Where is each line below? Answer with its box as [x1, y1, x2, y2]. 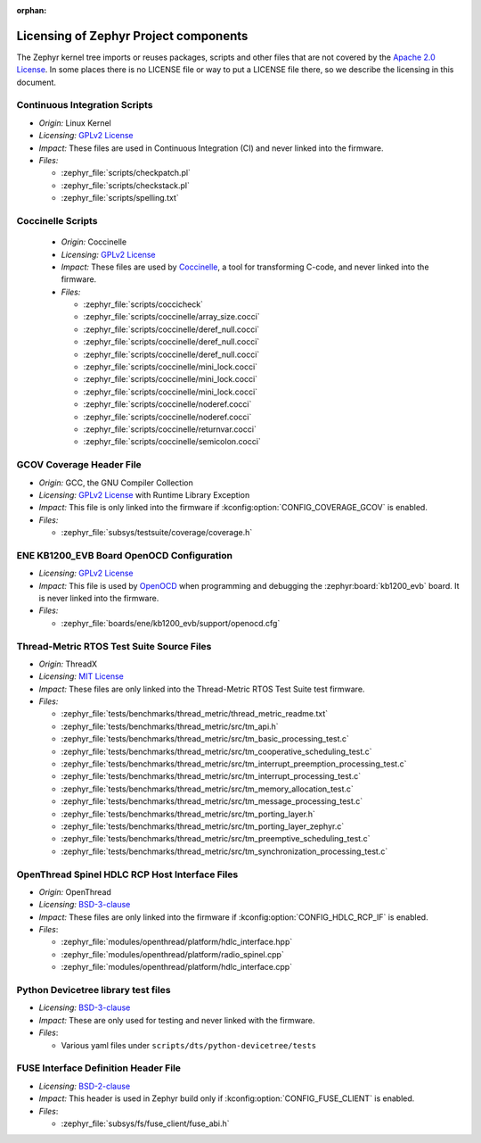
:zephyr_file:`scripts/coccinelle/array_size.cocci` [83, 311, 260, 322]
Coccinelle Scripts [16, 214, 98, 227]
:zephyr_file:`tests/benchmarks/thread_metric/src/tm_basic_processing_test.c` [61, 733, 349, 744]
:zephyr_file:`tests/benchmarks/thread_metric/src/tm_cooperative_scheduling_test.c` [61, 746, 373, 757]
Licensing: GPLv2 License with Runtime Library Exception [38, 489, 250, 500]
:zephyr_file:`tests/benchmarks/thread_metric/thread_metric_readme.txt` [61, 708, 329, 719]
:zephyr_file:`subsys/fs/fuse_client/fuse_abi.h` [61, 1118, 231, 1129]
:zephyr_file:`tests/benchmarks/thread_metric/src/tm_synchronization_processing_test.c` [61, 846, 388, 857]
